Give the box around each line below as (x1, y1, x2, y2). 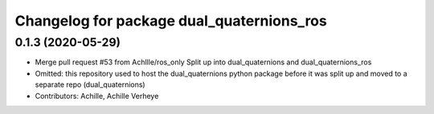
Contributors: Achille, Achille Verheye (35, 91, 159, 100)
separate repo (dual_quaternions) (35, 80, 145, 89)
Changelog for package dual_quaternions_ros (14, 12, 327, 29)
